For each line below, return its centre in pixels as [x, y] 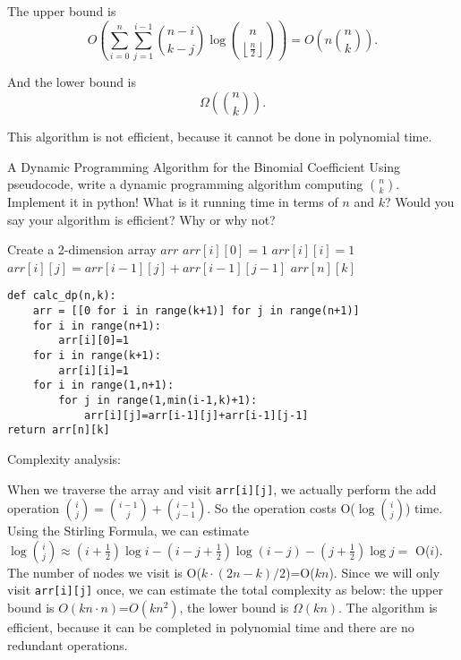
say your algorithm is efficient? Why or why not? [141, 219]
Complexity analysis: [64, 459]
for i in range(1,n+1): [103, 386]
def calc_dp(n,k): [62, 296]
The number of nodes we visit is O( [104, 572]
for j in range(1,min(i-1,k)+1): [158, 401]
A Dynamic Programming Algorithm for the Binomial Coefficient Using [204, 166]
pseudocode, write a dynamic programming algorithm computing [185, 184]
